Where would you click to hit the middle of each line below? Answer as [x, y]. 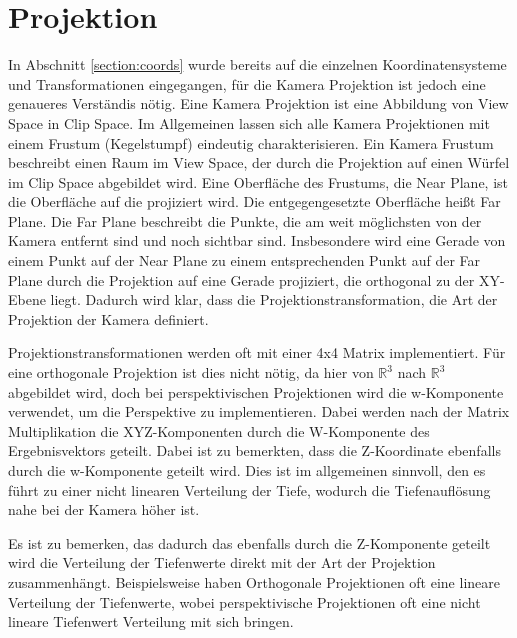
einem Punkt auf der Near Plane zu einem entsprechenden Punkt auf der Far [244, 260]
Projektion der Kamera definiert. [108, 318]
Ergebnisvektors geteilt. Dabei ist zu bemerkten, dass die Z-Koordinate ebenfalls [254, 450]
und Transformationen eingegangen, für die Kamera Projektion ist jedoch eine [247, 83]
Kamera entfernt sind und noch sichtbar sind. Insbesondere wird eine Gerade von [257, 240]
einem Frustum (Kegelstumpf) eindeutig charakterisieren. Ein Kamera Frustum [251, 142]
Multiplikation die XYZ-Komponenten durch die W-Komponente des [219, 430]
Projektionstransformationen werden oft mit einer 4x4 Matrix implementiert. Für [257, 352]
